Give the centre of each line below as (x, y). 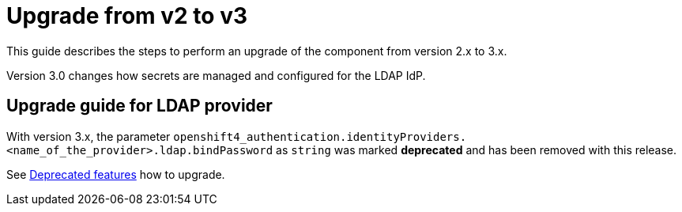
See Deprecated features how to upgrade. (116, 174)
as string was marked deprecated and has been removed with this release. (477, 150)
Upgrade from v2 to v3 (127, 16)
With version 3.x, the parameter (89, 136)
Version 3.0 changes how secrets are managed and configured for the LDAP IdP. (216, 75)
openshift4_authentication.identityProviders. (320, 136)
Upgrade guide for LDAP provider (139, 106)
